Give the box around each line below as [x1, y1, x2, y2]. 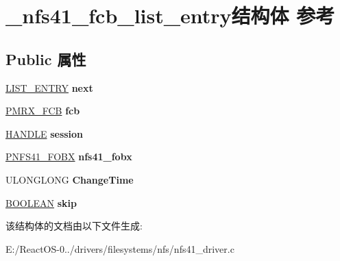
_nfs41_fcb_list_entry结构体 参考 [5, 1, 335, 29]
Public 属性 [5, 48, 86, 69]
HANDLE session [5, 126, 84, 140]
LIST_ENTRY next [5, 80, 93, 95]
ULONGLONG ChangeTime [5, 172, 134, 186]
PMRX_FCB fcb [5, 103, 80, 118]
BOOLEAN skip [5, 195, 77, 210]
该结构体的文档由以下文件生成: [5, 219, 143, 233]
